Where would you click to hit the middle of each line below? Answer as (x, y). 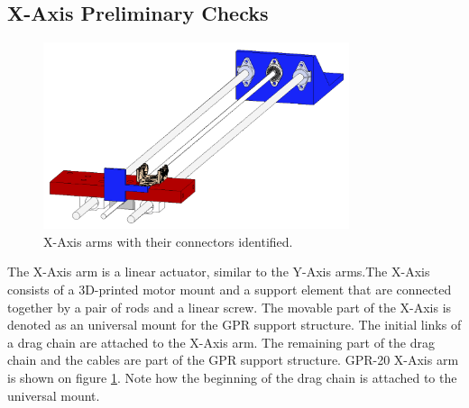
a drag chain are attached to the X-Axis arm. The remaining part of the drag (221, 342)
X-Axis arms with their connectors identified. (168, 241)
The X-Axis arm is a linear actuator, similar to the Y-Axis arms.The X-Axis (219, 272)
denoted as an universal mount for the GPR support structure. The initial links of (234, 325)
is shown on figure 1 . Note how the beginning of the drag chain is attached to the (232, 377)
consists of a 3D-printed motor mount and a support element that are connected (230, 289)
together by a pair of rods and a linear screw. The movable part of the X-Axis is (230, 307)
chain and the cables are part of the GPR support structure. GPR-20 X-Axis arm (233, 360)
